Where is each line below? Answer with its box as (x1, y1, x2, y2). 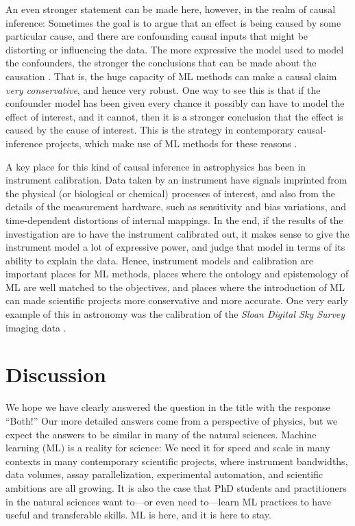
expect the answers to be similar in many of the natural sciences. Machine (5, 427, 317, 441)
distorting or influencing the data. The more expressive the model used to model (5, 42, 344, 56)
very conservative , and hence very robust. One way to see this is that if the (5, 82, 321, 97)
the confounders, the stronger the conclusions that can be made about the (5, 55, 317, 70)
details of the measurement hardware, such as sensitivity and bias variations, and (5, 199, 346, 214)
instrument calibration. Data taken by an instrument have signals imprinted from (5, 173, 347, 187)
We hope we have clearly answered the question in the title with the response (5, 400, 330, 414)
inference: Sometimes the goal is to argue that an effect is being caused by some (5, 15, 341, 29)
